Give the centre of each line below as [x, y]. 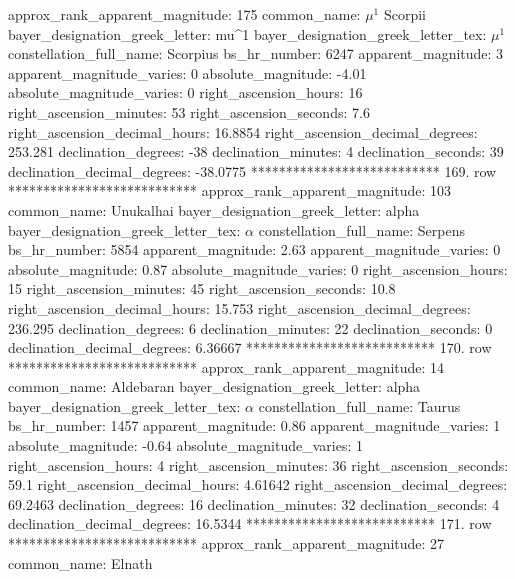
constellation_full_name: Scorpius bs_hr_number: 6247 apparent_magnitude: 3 [256, 53]
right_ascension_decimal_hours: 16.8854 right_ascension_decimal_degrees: [243, 131]
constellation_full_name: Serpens [362, 229]
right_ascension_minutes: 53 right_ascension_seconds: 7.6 [189, 111]
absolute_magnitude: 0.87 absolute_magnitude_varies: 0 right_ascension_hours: [258, 268]
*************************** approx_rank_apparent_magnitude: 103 [230, 190]
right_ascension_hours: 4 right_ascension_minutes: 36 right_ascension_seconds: [258, 464]
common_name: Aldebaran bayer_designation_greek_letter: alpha [214, 386]
